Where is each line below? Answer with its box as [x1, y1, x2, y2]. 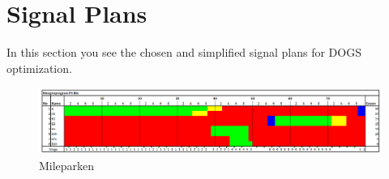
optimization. [6, 59, 72, 76]
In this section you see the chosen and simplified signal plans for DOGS [6, 44, 361, 61]
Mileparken [39, 157, 95, 174]
